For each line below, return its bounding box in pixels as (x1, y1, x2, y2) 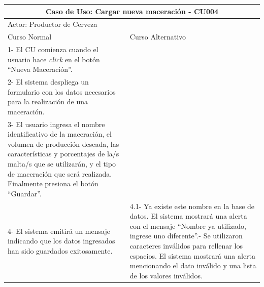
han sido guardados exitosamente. (8, 245, 113, 256)
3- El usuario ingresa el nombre (8, 118, 105, 129)
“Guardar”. (8, 188, 42, 198)
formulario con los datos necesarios (8, 86, 116, 97)
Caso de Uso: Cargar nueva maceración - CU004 (45, 6, 219, 16)
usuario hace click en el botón (8, 54, 100, 64)
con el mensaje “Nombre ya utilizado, (129, 220, 246, 231)
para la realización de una (8, 96, 88, 107)
